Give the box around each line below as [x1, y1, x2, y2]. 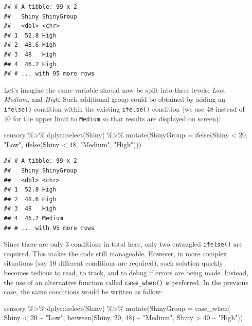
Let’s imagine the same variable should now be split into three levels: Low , [4, 84, 226, 95]
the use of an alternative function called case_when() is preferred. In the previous [4, 277, 248, 287]
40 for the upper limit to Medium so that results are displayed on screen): [4, 113, 221, 123]
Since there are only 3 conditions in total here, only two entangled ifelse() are [4, 239, 243, 249]
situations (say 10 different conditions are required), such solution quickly [4, 258, 223, 268]
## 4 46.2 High [4, 60, 56, 68]
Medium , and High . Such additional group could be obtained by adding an [4, 94, 226, 104]
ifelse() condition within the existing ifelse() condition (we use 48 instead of [4, 103, 245, 114]
